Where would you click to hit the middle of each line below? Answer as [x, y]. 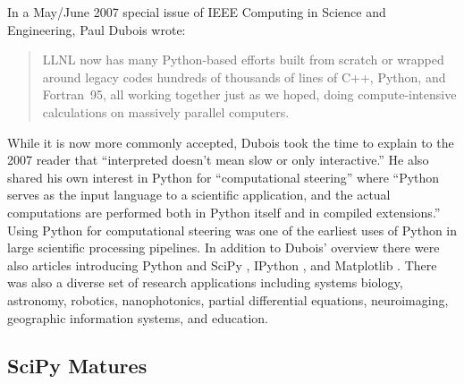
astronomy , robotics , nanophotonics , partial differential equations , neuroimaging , [228, 299]
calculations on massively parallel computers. [166, 111]
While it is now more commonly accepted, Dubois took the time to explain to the [231, 142]
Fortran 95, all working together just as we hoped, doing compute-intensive [249, 94]
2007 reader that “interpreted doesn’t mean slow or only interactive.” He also [218, 160]
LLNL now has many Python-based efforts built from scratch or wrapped [243, 60]
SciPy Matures [77, 366]
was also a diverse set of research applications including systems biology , [205, 282]
